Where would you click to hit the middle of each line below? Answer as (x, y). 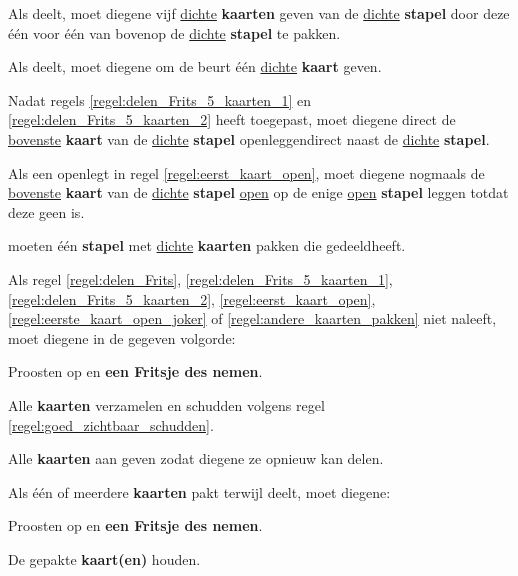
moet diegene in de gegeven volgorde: (122, 337)
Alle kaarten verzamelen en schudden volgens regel (166, 404)
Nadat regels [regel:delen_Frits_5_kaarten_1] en (160, 99)
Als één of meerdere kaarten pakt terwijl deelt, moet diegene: (199, 491)
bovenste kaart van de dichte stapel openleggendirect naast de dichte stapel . (249, 138)
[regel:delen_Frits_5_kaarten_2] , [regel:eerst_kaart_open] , (192, 298)
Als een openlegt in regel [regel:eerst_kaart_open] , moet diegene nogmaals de (246, 172)
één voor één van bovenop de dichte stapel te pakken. (174, 32)
